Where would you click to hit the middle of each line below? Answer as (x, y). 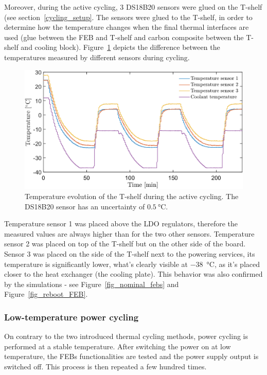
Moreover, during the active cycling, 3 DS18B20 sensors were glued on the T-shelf (133, 7)
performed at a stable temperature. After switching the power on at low (118, 346)
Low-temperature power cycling (72, 317)
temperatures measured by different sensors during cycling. (97, 57)
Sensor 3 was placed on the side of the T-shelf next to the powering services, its (130, 254)
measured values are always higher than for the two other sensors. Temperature (129, 233)
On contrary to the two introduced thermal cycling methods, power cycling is (126, 336)
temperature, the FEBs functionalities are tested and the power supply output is (131, 356)
